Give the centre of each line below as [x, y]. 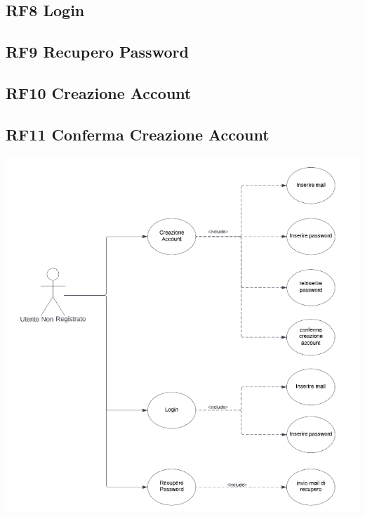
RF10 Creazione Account [99, 92]
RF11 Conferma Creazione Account [138, 134]
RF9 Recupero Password [97, 52]
